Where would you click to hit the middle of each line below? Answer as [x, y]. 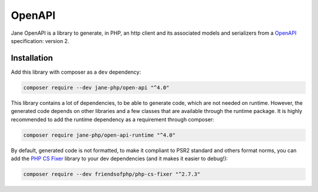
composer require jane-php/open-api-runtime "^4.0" [100, 135]
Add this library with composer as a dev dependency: [76, 72]
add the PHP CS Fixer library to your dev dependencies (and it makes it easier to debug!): [119, 158]
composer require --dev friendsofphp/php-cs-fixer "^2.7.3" [112, 174]
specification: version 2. [40, 41]
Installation [32, 58]
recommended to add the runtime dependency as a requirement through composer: [112, 119]
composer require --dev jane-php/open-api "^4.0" [96, 87]
